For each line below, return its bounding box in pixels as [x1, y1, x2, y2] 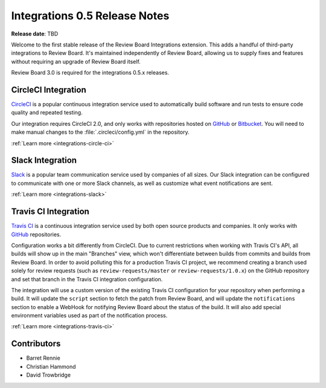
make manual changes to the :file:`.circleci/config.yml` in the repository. [11, 128, 190, 136]
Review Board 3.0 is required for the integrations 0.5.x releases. [11, 69, 169, 77]
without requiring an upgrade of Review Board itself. [11, 58, 141, 65]
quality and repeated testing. [11, 109, 83, 116]
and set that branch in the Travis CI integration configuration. [11, 275, 163, 283]
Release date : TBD [11, 30, 59, 37]
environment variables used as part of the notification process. [11, 312, 168, 319]
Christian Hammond [26, 363, 76, 370]
